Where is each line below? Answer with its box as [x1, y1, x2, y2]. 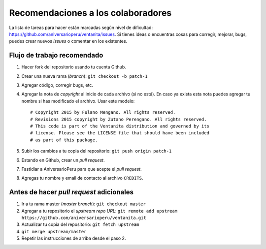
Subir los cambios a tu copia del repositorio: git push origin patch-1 [21, 148, 172, 154]
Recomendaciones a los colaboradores [9, 7, 172, 18]
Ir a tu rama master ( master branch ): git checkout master [21, 201, 146, 207]
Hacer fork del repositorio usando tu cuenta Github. [21, 64, 127, 70]
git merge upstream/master [21, 229, 87, 234]
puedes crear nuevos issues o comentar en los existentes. [9, 38, 128, 44]
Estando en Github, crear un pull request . [21, 157, 105, 163]
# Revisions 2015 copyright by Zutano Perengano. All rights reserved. [30, 116, 207, 122]
